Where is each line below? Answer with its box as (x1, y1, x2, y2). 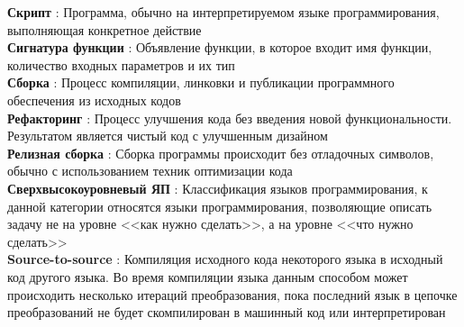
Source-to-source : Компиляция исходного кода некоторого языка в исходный (7, 250, 443, 268)
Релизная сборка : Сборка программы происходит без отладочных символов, (7, 143, 434, 162)
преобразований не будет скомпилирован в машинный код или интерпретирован (7, 303, 446, 322)
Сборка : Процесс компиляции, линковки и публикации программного (7, 73, 395, 92)
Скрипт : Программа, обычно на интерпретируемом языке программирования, (7, 3, 440, 21)
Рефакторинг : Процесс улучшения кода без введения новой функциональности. (7, 108, 452, 127)
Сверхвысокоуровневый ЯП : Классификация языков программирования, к (7, 178, 428, 197)
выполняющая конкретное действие (7, 20, 202, 39)
